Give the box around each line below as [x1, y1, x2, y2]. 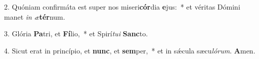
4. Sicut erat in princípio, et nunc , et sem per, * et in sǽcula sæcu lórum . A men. [4, 45, 255, 55]
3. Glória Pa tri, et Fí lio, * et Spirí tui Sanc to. [4, 28, 148, 39]
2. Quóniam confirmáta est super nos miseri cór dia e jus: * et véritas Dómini [4, 2, 240, 12]
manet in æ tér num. [4, 11, 65, 22]
